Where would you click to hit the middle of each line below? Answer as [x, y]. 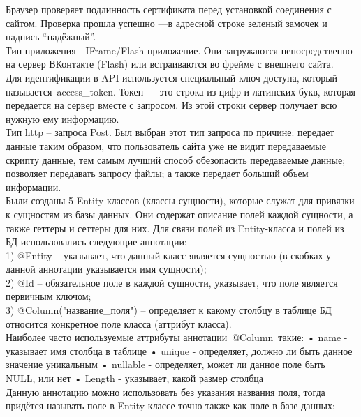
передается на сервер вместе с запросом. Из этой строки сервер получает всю [171, 105]
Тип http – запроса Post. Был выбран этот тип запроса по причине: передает [170, 132]
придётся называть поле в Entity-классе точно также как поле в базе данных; [170, 405]
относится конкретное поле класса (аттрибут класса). [119, 323]
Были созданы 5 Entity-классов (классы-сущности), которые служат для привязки [180, 200]
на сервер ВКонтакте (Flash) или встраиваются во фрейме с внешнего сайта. [170, 64]
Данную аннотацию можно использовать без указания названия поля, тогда [165, 392]
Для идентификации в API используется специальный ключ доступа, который [172, 77]
